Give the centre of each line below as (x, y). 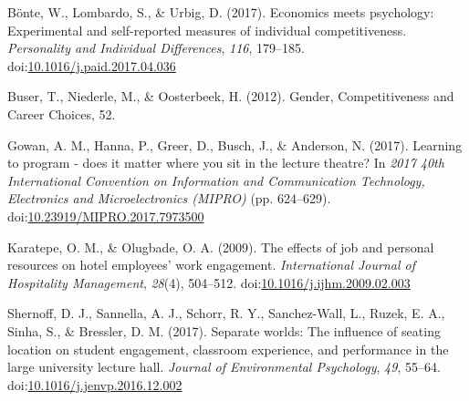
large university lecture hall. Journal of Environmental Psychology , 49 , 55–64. (224, 367)
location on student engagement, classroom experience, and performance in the (228, 349)
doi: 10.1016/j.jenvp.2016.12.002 (95, 384)
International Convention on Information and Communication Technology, (216, 180)
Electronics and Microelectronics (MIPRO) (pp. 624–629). (169, 198)
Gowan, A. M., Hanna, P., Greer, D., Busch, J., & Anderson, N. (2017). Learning (235, 144)
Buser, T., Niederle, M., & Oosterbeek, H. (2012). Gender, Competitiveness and (231, 96)
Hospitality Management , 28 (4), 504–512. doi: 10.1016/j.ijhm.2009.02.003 (209, 282)
